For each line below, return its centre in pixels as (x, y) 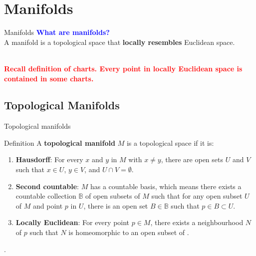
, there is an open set (116, 205)
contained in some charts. (49, 78)
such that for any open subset (197, 196)
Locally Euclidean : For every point (73, 222)
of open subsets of (113, 196)
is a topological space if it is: (170, 142)
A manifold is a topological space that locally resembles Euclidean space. (120, 42)
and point (48, 205)
